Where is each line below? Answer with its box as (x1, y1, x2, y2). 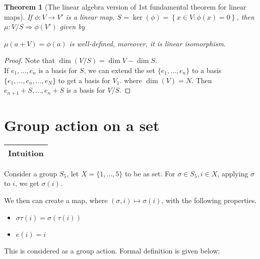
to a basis (191, 64, 222, 75)
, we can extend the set (84, 64, 156, 75)
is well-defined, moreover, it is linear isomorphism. (69, 38, 226, 48)
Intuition (8, 147, 44, 159)
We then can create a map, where (4, 195, 108, 205)
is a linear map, (66, 11, 115, 22)
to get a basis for (58, 75, 110, 85)
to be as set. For (125, 168, 175, 178)
